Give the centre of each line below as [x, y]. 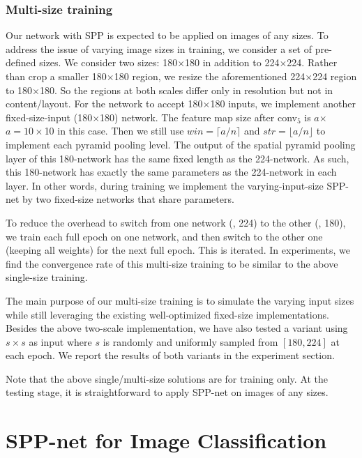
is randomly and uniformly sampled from [190, 341]
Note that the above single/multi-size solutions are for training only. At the [167, 378]
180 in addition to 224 [232, 62]
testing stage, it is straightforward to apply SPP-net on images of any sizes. [167, 392]
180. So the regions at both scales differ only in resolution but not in [187, 90]
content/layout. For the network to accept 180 [104, 104]
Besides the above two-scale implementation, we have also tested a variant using [177, 328]
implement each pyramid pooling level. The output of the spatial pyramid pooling [181, 144]
